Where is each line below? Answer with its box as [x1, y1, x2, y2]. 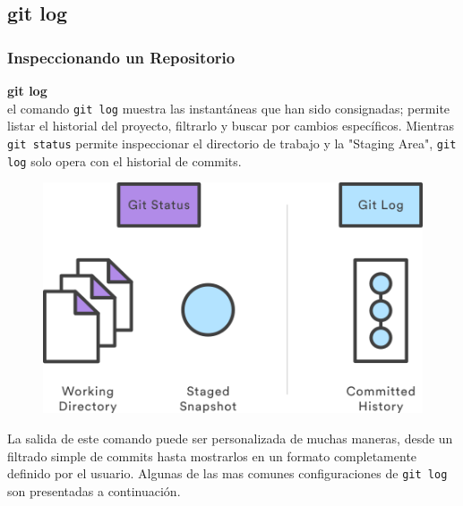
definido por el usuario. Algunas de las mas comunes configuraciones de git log [7, 464, 448, 483]
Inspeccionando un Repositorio [7, 46, 236, 68]
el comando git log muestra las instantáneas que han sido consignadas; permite [7, 98, 450, 117]
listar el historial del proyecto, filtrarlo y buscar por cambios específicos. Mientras [7, 116, 455, 135]
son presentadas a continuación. [7, 481, 181, 500]
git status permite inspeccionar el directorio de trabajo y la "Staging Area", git [7, 133, 457, 152]
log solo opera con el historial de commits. [7, 151, 242, 170]
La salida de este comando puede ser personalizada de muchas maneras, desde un [7, 429, 453, 448]
